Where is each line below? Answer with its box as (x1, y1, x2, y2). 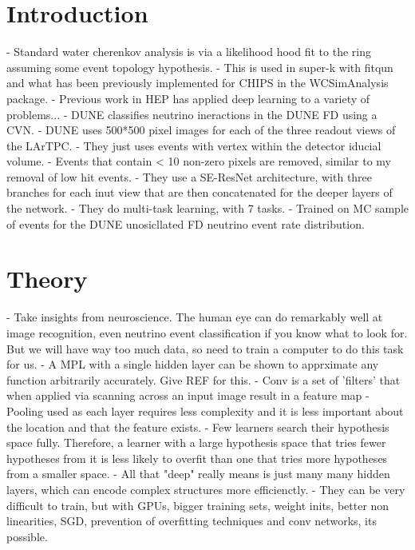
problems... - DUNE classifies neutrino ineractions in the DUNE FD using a (6, 106, 377, 122)
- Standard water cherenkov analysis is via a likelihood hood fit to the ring (6, 43, 371, 60)
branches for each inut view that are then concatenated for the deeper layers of (6, 184, 393, 201)
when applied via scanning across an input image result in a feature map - (6, 387, 370, 404)
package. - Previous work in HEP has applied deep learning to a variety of (6, 90, 370, 106)
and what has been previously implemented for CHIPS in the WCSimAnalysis (6, 74, 389, 91)
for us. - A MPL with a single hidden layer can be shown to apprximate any (6, 356, 379, 373)
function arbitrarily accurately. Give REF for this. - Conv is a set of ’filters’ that (6, 371, 401, 388)
